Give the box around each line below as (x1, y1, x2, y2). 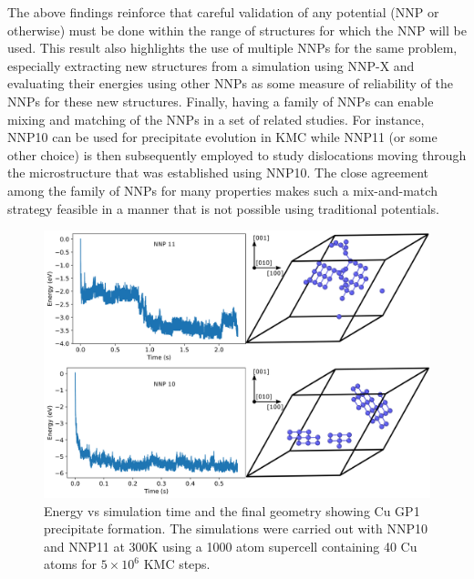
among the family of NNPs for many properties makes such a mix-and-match (7, 180, 438, 199)
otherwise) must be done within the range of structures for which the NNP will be (7, 20, 467, 39)
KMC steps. (143, 554, 211, 574)
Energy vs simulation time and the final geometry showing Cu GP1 (44, 501, 420, 520)
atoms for (44, 554, 98, 574)
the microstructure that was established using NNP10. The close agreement (7, 163, 428, 182)
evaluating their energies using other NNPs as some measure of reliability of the (7, 74, 453, 93)
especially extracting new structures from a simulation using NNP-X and (7, 56, 415, 75)
